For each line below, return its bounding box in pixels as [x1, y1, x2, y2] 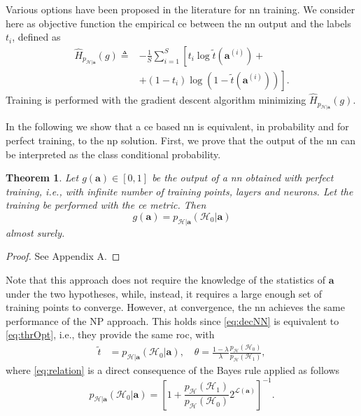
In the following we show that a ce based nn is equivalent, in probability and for [6, 119, 349, 134]
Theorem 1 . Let [6, 170, 79, 185]
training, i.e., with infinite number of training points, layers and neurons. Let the [6, 183, 353, 198]
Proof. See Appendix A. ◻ [6, 249, 120, 263]
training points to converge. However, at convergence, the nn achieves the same [6, 300, 345, 314]
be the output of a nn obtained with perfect [152, 170, 334, 185]
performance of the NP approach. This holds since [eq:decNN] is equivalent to [6, 313, 339, 328]
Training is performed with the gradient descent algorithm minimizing [6, 92, 306, 107]
